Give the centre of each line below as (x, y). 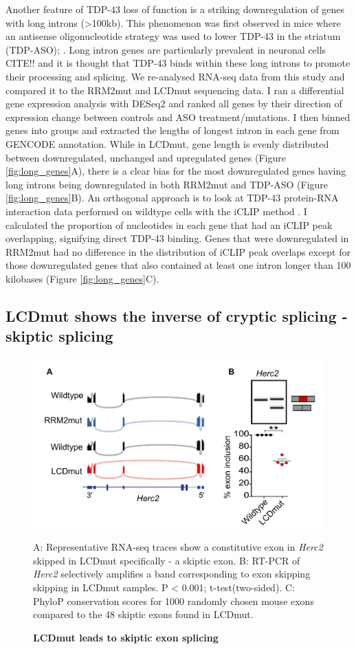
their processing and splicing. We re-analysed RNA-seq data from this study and (175, 76)
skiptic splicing (59, 336)
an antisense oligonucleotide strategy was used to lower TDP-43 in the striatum (173, 36)
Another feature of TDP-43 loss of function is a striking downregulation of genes (175, 9)
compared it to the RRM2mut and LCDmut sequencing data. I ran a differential (175, 90)
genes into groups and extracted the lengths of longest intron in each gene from (173, 130)
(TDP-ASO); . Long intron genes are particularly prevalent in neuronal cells (166, 49)
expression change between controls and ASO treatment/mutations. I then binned (178, 117)
